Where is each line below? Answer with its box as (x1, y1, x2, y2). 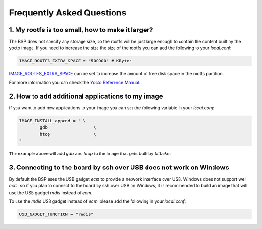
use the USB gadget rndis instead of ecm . (9, 189, 93, 196)
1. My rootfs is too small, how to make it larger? (9, 26, 153, 34)
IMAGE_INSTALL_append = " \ (19, 118, 86, 123)
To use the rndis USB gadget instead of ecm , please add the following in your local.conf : (9, 198, 186, 204)
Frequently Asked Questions (9, 7, 127, 18)
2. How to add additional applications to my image (9, 92, 163, 100)
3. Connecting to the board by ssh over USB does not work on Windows (9, 163, 229, 171)
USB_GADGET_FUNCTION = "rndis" (19, 211, 94, 217)
